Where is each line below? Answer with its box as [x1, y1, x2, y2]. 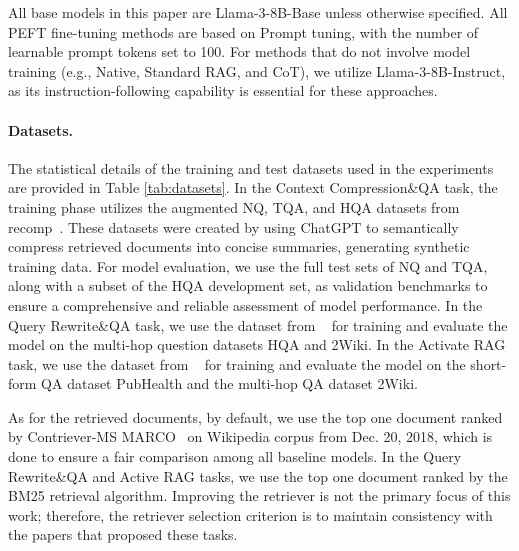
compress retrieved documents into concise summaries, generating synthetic [8, 236, 470, 257]
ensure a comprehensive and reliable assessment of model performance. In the [8, 294, 483, 315]
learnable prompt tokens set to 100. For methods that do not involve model [8, 41, 471, 62]
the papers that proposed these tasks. [8, 524, 238, 545]
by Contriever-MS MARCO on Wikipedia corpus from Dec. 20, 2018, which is [8, 426, 493, 447]
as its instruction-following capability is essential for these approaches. [8, 80, 438, 101]
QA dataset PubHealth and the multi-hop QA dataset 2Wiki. [41, 373, 418, 394]
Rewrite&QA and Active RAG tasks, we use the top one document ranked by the [8, 465, 508, 486]
